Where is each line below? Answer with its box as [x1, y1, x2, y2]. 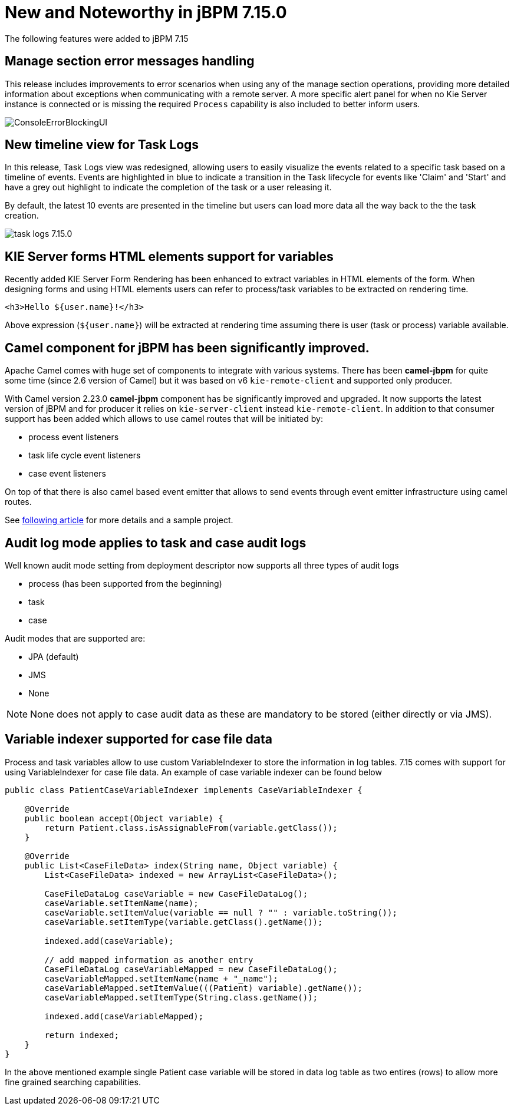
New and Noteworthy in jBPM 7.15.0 [5, 2, 287, 22]
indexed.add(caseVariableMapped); [44, 1011, 204, 1021]
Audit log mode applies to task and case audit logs [5, 535, 307, 550]
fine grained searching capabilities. [5, 1076, 141, 1087]
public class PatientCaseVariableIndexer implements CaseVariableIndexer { [5, 785, 363, 795]
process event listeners [28, 432, 119, 442]
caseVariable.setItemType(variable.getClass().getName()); [44, 917, 323, 927]
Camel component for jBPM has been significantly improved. [5, 340, 370, 355]
